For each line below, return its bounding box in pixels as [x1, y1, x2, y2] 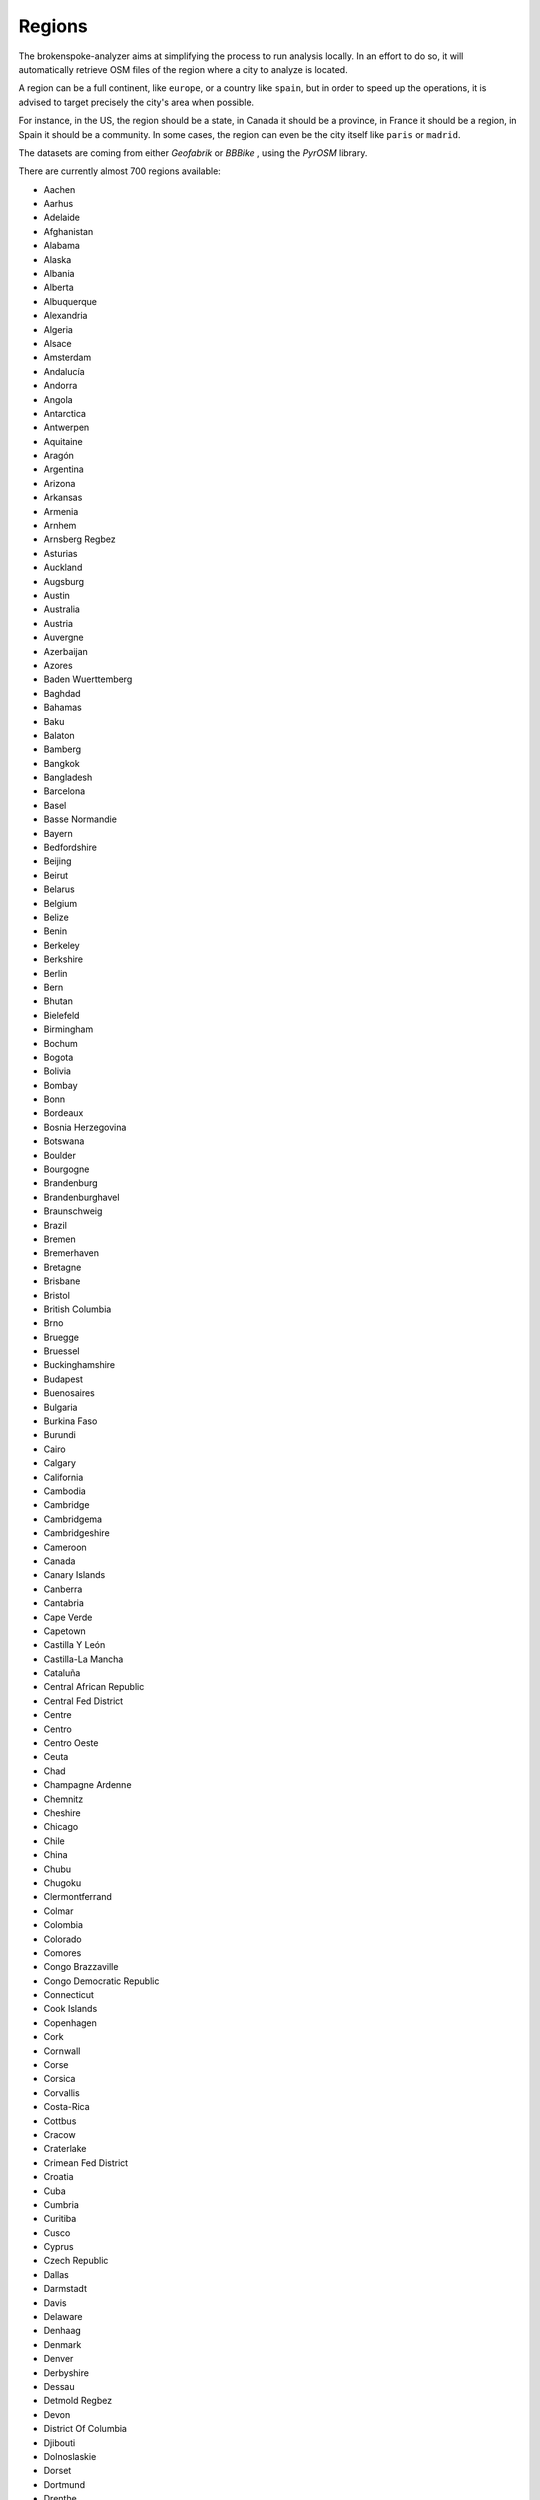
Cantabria [43, 1597, 85, 1609]
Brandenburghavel [43, 1191, 120, 1203]
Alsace [43, 337, 72, 349]
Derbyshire [43, 2366, 90, 2379]
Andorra [43, 380, 78, 392]
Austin [43, 590, 70, 601]
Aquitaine [43, 435, 84, 447]
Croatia [43, 2171, 74, 2183]
